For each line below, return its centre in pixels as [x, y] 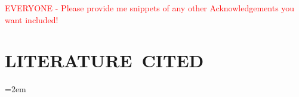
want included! [32, 19]
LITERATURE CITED [104, 60]
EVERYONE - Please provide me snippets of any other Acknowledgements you [150, 8]
